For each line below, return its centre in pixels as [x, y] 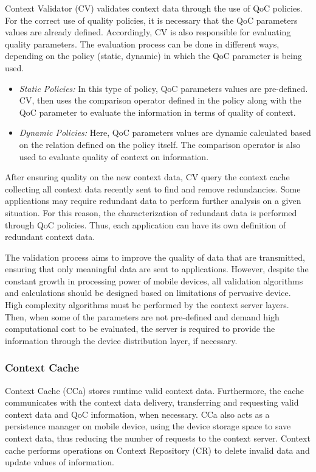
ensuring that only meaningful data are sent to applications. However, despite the [157, 269]
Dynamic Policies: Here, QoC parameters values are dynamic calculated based [165, 132]
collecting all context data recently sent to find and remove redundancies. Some [153, 188]
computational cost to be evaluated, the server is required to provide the [140, 329]
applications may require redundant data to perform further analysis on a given [153, 201]
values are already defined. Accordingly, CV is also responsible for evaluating [148, 32]
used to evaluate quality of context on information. [114, 156]
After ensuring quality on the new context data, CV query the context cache [147, 177]
